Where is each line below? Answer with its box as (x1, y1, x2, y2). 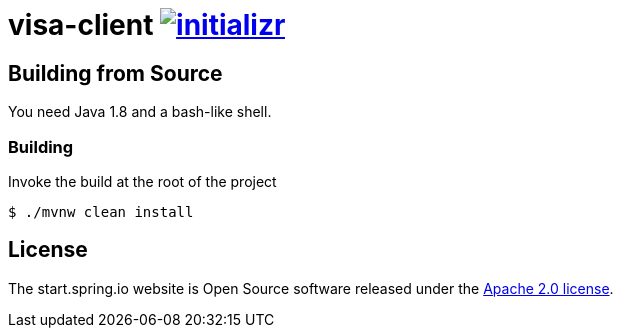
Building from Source (8, 60, 223, 86)
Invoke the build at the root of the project (8, 172, 277, 190)
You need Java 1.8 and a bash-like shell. (8, 103, 272, 121)
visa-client (8, 8, 154, 42)
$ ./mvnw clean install (8, 203, 194, 220)
